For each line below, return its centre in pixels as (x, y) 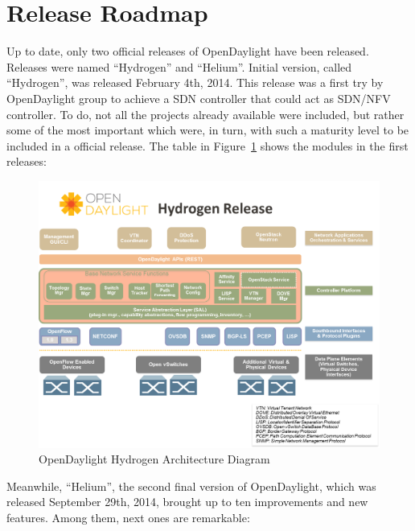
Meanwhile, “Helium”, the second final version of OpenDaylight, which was (191, 486)
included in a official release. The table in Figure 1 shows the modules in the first (207, 145)
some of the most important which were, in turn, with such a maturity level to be (208, 130)
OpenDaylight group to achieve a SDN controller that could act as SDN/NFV (199, 98)
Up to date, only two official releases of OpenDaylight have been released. (188, 51)
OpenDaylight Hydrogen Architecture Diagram (154, 459)
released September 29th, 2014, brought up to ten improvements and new (187, 502)
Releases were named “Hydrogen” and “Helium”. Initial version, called (179, 66)
